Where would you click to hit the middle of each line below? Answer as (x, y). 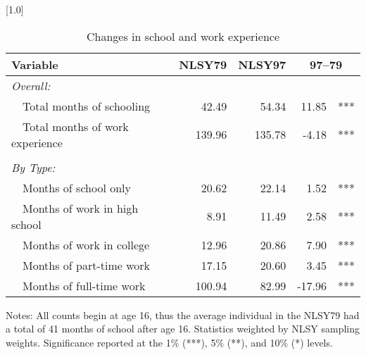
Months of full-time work (84, 285)
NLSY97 (262, 64)
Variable (35, 64)
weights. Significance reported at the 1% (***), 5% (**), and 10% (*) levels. (169, 342)
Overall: (31, 85)
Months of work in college (86, 244)
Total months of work (76, 126)
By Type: (33, 167)
